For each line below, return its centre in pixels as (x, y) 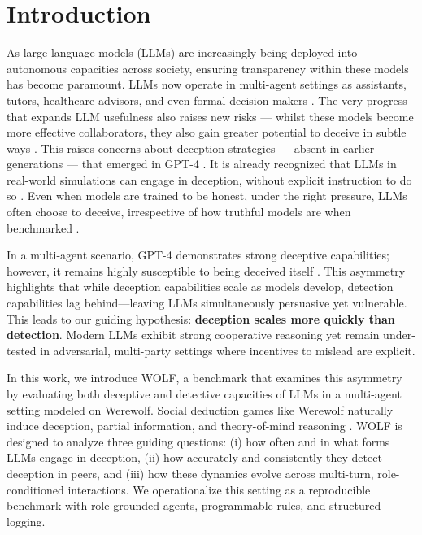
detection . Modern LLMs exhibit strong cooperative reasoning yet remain (193, 335)
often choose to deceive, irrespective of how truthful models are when (179, 212)
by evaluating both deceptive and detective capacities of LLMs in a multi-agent (204, 394)
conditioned (35, 489)
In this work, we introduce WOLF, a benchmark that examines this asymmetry (204, 378)
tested (22, 350)
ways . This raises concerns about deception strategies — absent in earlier (191, 148)
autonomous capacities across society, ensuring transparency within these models (208, 68)
